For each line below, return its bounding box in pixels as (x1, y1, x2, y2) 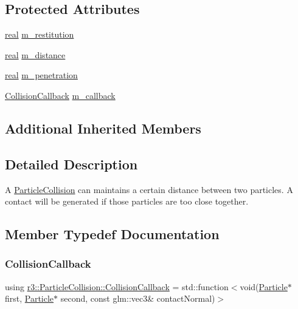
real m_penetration (5, 69, 78, 81)
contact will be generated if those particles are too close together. (5, 195, 249, 208)
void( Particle (240, 280, 288, 293)
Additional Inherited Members (5, 118, 201, 137)
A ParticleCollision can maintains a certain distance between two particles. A (5, 183, 293, 195)
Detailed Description (5, 154, 138, 173)
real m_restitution (5, 28, 74, 41)
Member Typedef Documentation (5, 225, 220, 243)
